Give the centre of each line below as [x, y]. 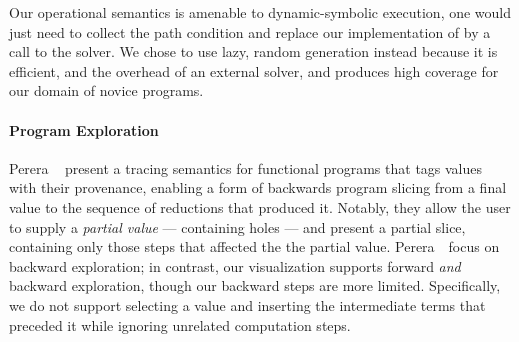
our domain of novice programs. [106, 90]
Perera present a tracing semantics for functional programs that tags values [246, 167]
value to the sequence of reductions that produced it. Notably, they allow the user [260, 206]
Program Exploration [84, 129]
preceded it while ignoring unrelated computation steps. [180, 324]
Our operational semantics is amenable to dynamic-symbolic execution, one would [260, 12]
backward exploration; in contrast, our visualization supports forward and [235, 265]
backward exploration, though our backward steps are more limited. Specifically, [255, 285]
